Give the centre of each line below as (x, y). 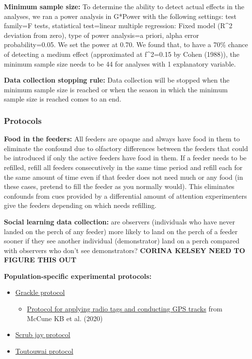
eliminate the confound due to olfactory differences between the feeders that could (126, 148)
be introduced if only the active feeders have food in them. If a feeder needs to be (125, 158)
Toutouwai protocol (44, 350)
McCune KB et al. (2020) (65, 318)
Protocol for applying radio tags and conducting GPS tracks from (125, 309)
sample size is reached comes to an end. (63, 99)
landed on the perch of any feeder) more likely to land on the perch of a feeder (121, 231)
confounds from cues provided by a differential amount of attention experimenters (126, 196)
